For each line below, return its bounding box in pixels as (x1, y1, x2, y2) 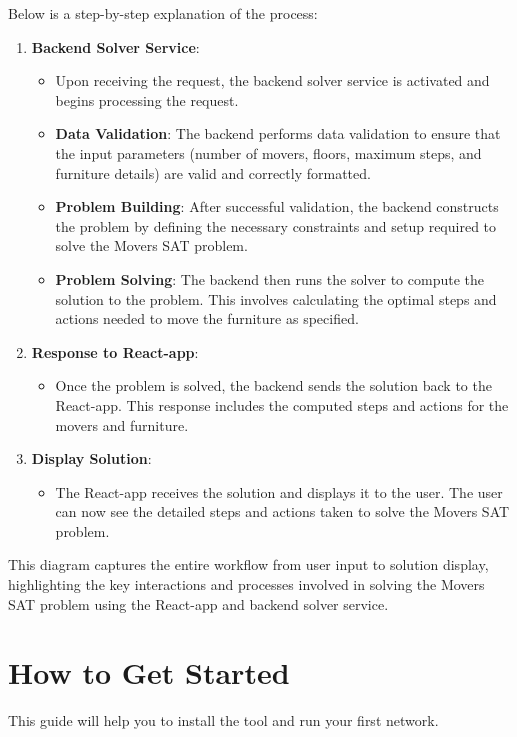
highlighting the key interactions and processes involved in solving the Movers (8, 574, 485, 595)
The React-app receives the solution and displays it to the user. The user (55, 481, 503, 502)
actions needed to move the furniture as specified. (55, 308, 359, 329)
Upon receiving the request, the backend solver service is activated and (55, 70, 490, 91)
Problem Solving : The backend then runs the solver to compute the (55, 268, 484, 289)
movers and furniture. (55, 414, 189, 435)
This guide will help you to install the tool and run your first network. (8, 710, 439, 731)
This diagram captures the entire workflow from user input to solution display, (8, 554, 489, 575)
